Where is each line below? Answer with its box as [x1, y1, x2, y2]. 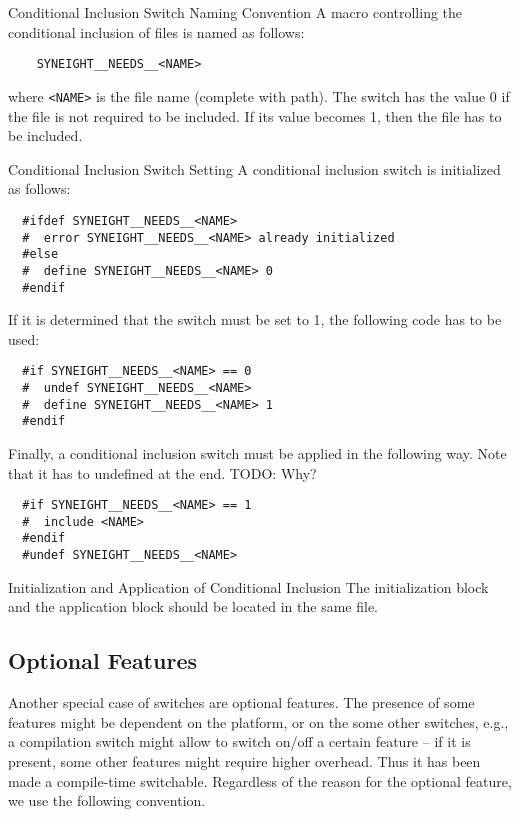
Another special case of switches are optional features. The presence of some [8, 692, 475, 713]
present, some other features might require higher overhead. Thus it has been [8, 750, 481, 771]
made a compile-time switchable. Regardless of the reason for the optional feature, [8, 770, 512, 791]
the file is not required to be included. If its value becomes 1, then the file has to [8, 105, 502, 126]
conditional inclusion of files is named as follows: [8, 21, 305, 42]
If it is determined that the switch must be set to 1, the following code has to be [8, 309, 502, 330]
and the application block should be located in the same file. [8, 596, 379, 617]
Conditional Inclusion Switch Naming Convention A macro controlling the [8, 2, 463, 22]
